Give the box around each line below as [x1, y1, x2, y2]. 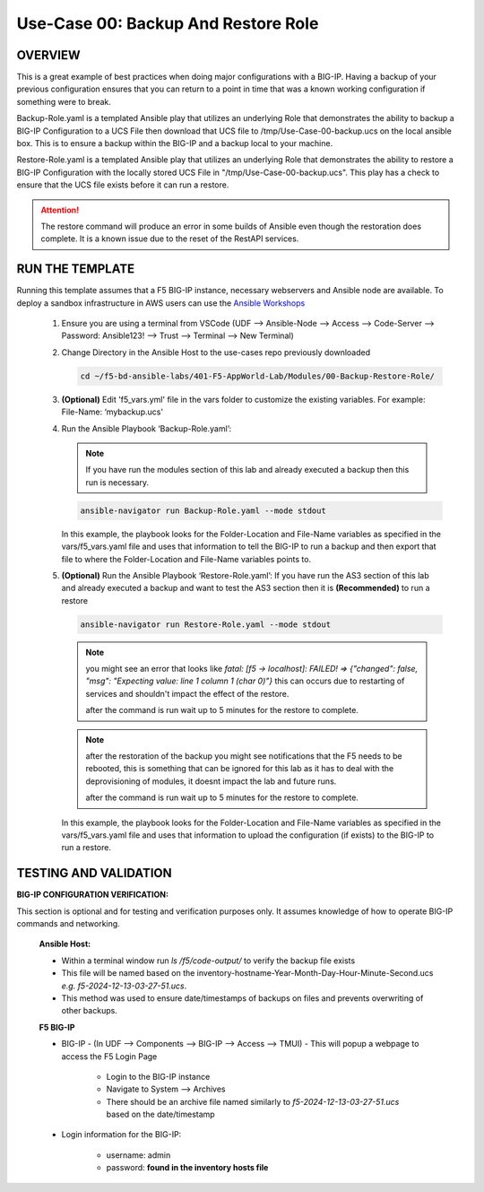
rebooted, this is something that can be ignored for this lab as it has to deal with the [85, 763, 394, 774]
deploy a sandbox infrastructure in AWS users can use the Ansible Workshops [16, 297, 306, 309]
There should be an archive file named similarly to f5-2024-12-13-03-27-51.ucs [106, 1096, 400, 1107]
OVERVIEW [16, 48, 81, 63]
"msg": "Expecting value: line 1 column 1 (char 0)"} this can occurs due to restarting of [85, 675, 405, 686]
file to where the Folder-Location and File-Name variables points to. [61, 553, 312, 564]
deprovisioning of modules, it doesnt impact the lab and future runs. [85, 776, 337, 787]
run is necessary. [85, 476, 150, 488]
